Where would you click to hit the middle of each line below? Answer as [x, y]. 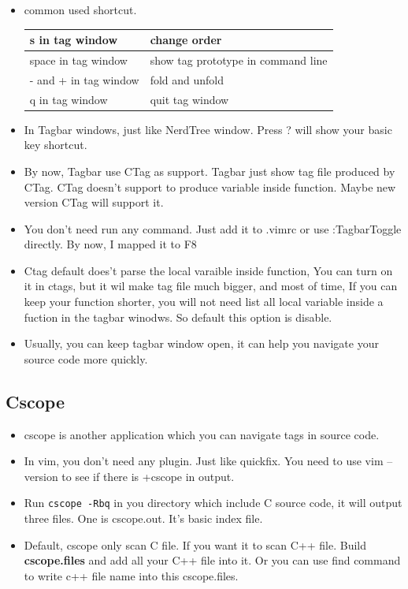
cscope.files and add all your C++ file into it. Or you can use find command [212, 560]
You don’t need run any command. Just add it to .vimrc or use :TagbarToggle [213, 228]
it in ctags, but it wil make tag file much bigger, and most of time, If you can [211, 286]
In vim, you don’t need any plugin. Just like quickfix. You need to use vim [204, 461]
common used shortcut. [80, 9]
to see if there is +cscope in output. [148, 476]
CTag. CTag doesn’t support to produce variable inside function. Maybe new [210, 186]
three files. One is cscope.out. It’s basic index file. [143, 518]
